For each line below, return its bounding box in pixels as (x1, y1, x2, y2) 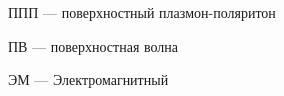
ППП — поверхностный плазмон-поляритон (8, 2, 276, 22)
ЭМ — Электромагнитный (8, 69, 169, 90)
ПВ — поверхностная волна (8, 35, 179, 56)
